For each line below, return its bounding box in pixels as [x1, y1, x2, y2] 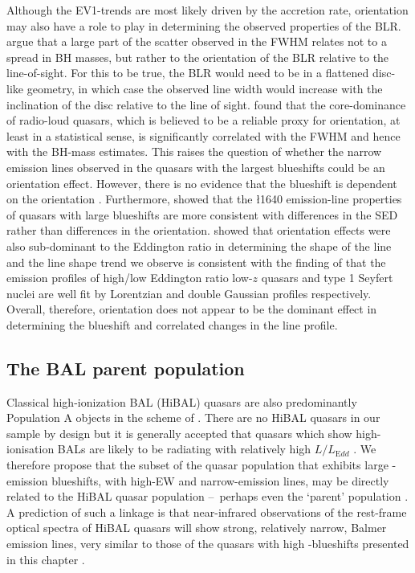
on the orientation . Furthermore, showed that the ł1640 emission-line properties [6, 190, 402, 207]
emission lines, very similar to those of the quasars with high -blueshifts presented [6, 535, 409, 552]
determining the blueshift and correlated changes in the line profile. [6, 316, 338, 333]
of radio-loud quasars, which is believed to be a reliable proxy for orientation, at [6, 112, 401, 129]
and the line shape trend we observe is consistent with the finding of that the [6, 253, 386, 270]
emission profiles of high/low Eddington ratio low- [6, 269, 253, 286]
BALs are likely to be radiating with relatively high [57, 440, 311, 457]
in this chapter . [6, 550, 85, 567]
